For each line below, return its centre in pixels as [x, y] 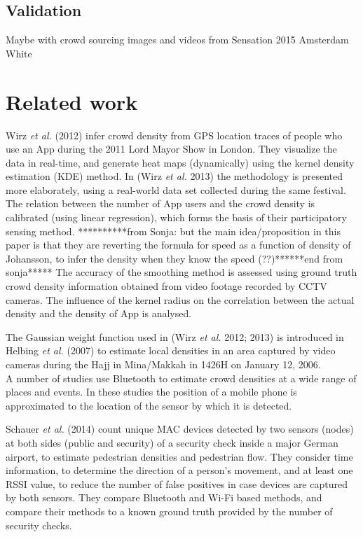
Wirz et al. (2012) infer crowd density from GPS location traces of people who [174, 135]
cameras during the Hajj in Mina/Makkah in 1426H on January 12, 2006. [163, 364]
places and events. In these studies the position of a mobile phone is [151, 392]
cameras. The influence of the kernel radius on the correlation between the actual [180, 299]
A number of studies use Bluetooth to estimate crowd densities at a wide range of [181, 378]
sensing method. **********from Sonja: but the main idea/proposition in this [173, 231]
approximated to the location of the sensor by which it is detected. [149, 405]
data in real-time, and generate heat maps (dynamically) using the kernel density [180, 162]
